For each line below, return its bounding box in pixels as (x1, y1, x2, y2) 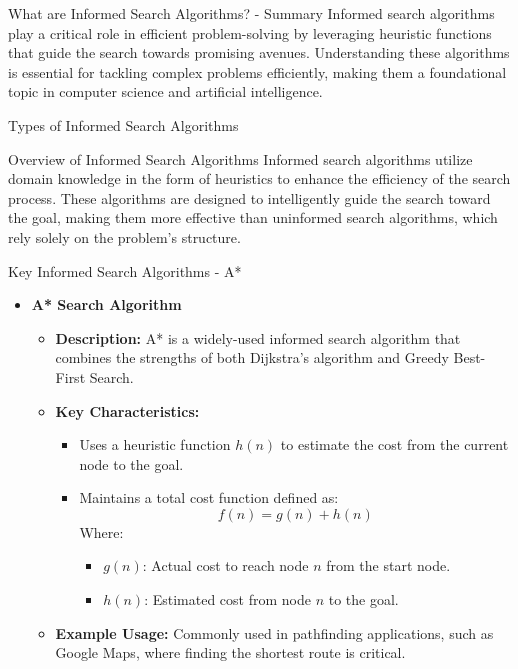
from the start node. (326, 555, 451, 576)
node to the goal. (79, 453, 184, 474)
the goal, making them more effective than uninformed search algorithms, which (8, 207, 498, 228)
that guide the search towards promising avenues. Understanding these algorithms (8, 42, 510, 63)
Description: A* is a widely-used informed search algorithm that (55, 327, 461, 348)
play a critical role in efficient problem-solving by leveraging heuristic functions (8, 22, 492, 43)
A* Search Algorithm (31, 294, 182, 315)
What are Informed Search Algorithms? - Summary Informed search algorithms (8, 3, 495, 23)
